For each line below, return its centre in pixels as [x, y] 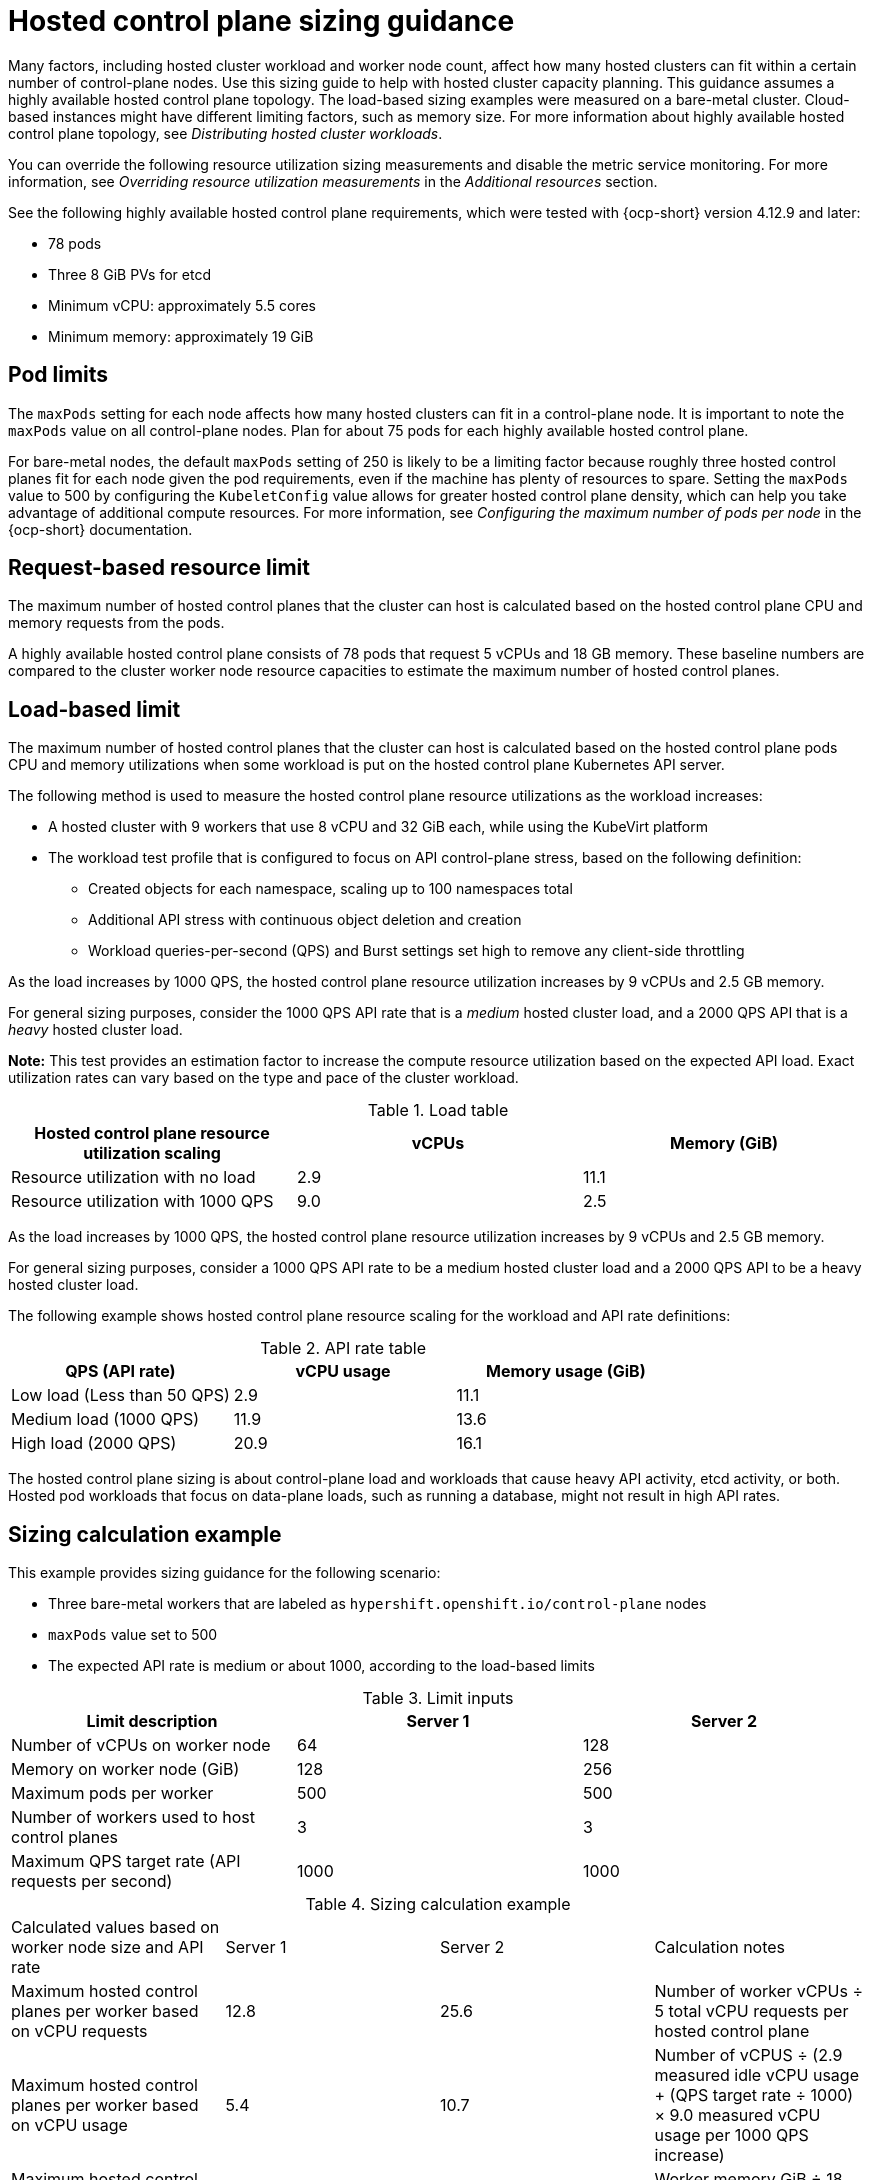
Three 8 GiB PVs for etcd [129, 274]
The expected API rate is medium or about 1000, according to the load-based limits [321, 1666]
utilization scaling [152, 1153]
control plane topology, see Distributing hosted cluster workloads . [225, 133]
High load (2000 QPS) [94, 1443]
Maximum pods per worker [112, 1793]
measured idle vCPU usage [756, 2075]
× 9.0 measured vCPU [737, 2115]
